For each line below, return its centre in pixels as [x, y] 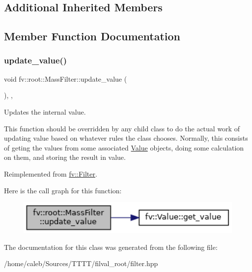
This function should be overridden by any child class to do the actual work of [122, 128]
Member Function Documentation [92, 36]
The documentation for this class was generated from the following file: [111, 247]
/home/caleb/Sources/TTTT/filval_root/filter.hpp [81, 263]
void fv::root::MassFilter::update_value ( [66, 78]
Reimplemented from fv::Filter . [51, 173]
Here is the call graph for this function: [63, 190]
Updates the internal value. [45, 111]
